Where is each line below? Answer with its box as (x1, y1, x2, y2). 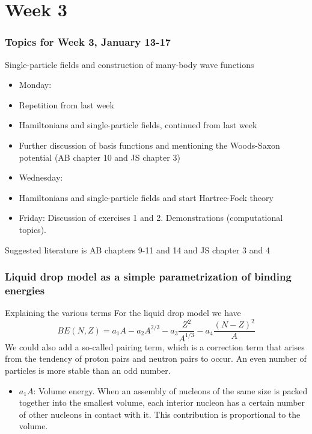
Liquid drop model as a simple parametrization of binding (5, 269, 292, 284)
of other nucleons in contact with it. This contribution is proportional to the (19, 408, 301, 420)
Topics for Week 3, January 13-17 (5, 34, 171, 49)
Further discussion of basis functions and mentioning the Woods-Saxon (19, 138, 280, 151)
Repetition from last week (19, 98, 114, 111)
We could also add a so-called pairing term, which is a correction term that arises (5, 340, 305, 353)
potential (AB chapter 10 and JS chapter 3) (19, 150, 180, 163)
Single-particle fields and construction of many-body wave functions (5, 58, 254, 70)
